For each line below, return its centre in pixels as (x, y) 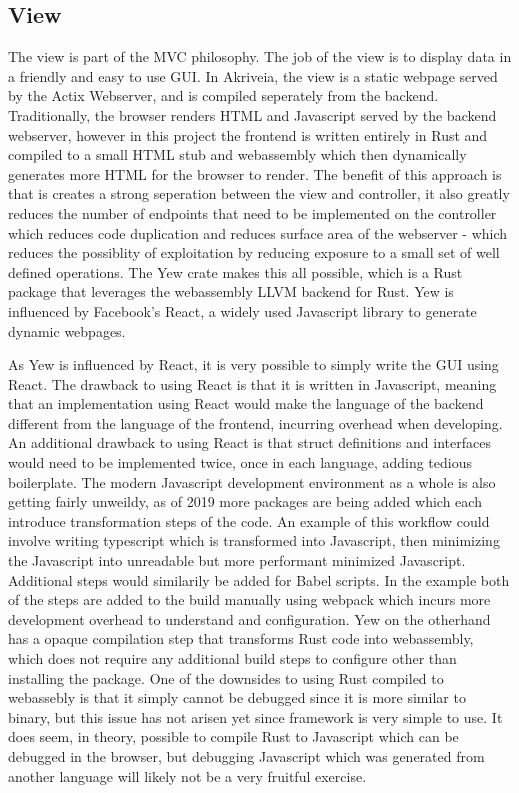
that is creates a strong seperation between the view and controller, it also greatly (259, 193)
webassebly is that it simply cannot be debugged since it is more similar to (237, 697)
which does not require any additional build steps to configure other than (232, 658)
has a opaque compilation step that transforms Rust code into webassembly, (241, 638)
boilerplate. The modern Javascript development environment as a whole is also (252, 481)
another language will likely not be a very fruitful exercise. (187, 775)
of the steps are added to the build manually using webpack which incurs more (249, 599)
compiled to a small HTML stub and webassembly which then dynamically (237, 154)
